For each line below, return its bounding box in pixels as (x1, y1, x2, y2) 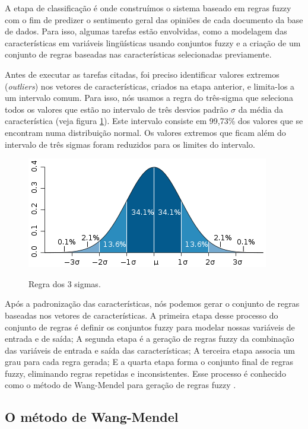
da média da (238, 103, 284, 115)
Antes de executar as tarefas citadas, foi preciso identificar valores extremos (5, 68, 280, 80)
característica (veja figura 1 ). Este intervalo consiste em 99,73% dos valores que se (5, 115, 303, 127)
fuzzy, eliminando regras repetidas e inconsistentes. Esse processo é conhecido (5, 367, 286, 379)
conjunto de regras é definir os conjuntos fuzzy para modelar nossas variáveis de (5, 320, 295, 333)
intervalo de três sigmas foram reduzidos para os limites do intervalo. (5, 138, 255, 150)
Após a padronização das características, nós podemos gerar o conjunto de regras (5, 297, 300, 310)
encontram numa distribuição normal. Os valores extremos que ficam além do (5, 126, 286, 138)
